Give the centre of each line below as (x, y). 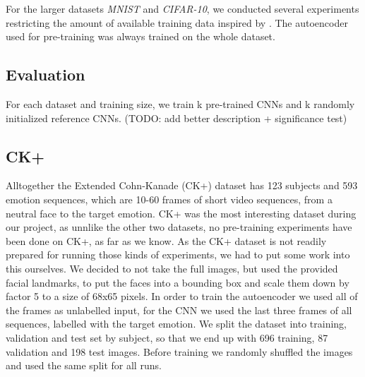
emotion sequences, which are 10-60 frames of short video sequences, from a (169, 199)
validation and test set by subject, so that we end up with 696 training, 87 (167, 337)
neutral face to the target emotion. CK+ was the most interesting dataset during (181, 213)
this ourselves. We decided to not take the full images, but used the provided (172, 268)
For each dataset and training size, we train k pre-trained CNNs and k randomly (180, 103)
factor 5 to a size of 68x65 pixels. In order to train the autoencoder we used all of (182, 296)
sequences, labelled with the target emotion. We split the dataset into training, (176, 324)
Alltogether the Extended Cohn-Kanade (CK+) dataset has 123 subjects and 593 (182, 185)
